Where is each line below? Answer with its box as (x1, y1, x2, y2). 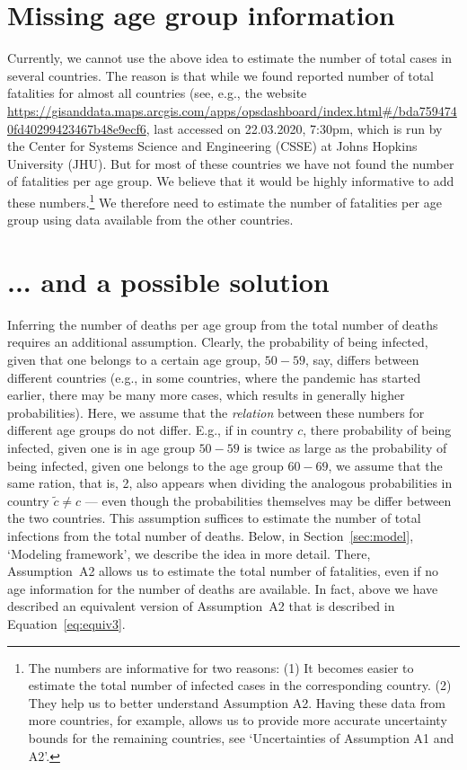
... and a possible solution (7, 262, 330, 299)
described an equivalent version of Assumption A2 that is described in (7, 597, 395, 615)
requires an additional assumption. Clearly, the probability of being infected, (7, 332, 428, 351)
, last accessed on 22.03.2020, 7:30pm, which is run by (145, 119, 443, 137)
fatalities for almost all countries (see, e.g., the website (7, 84, 307, 102)
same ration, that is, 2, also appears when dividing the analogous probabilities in (7, 474, 453, 492)
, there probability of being (303, 420, 452, 439)
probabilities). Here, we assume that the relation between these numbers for (7, 403, 425, 421)
